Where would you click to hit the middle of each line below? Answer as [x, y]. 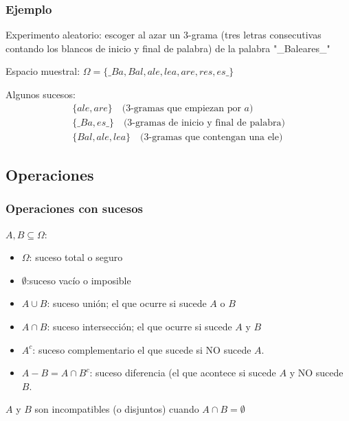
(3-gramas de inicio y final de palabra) [204, 123]
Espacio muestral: [43, 71]
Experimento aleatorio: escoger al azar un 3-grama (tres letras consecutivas [164, 35]
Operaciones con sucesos [74, 208]
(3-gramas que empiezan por [181, 108]
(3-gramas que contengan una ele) [212, 137]
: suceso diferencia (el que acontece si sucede [183, 373]
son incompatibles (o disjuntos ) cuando [117, 409]
